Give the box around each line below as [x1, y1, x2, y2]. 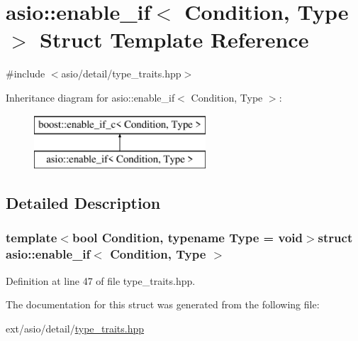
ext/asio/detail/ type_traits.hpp [6, 320, 145, 335]
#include [6, 66, 45, 81]
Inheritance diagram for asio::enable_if [6, 90, 175, 104]
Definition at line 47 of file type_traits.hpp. [6, 273, 196, 288]
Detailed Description [6, 192, 161, 214]
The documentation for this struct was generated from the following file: [6, 297, 320, 312]
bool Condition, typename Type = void [72, 229, 303, 247]
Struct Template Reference [40, 25, 309, 54]
